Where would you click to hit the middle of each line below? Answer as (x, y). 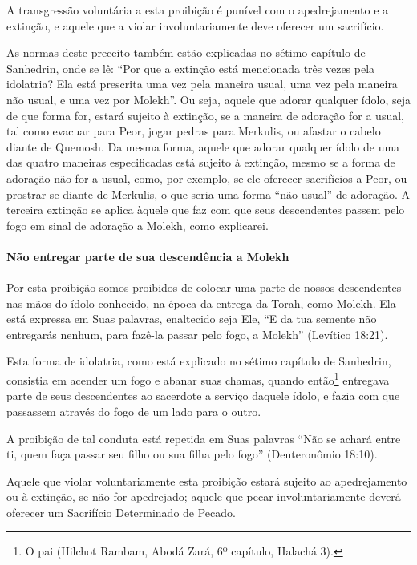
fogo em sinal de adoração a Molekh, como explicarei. (138, 225)
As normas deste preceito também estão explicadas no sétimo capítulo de (186, 52)
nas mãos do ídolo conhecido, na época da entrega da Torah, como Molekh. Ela (201, 303)
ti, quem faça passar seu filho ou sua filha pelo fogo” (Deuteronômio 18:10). (192, 454)
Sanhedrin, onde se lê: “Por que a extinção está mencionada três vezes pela (191, 68)
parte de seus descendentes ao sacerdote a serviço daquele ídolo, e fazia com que (203, 395)
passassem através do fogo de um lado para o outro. (134, 411)
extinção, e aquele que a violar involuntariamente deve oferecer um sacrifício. (195, 25)
